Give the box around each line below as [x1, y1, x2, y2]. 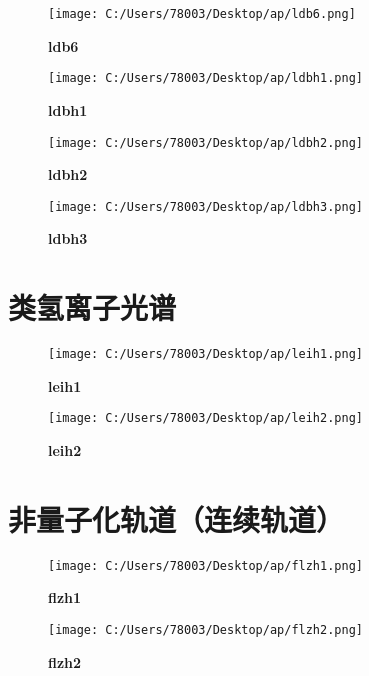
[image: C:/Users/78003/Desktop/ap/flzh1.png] [48, 558, 363, 573]
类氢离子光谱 [8, 287, 177, 328]
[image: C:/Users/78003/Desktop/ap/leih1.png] [48, 347, 363, 362]
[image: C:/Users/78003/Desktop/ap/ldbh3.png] [48, 199, 363, 214]
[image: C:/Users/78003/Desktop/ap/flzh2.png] [48, 623, 363, 637]
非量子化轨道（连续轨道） [8, 498, 345, 539]
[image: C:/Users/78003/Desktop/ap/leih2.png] [48, 411, 363, 426]
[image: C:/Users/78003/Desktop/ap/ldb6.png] [48, 7, 356, 21]
